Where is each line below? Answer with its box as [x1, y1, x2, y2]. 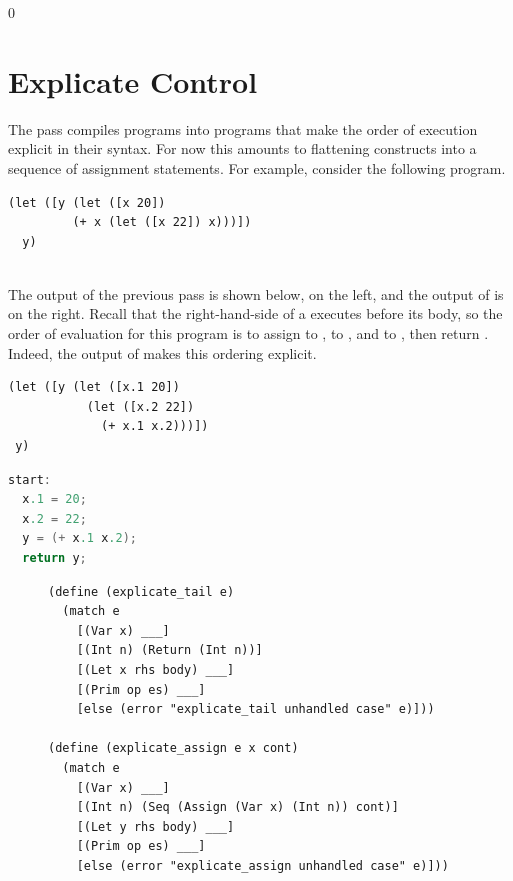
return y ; [22, 551, 87, 565]
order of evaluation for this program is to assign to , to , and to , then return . [8, 323, 489, 344]
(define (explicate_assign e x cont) [48, 741, 299, 756]
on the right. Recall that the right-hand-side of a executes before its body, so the [8, 303, 503, 324]
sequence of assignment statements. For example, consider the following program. [8, 157, 506, 178]
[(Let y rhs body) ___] [76, 819, 235, 834]
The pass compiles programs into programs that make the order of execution [8, 118, 478, 139]
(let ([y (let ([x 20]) [8, 195, 166, 210]
